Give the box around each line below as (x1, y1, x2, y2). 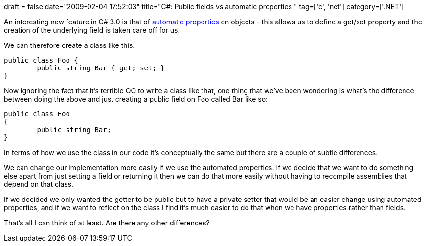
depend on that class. (4, 180, 74, 188)
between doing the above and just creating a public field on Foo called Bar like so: (4, 95, 268, 103)
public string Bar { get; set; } (37, 64, 165, 72)
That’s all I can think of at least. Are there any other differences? (4, 219, 210, 227)
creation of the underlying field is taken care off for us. (4, 26, 180, 34)
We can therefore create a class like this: (4, 41, 135, 49)
